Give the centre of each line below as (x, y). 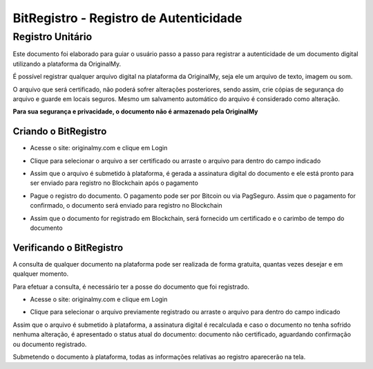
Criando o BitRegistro (60, 132)
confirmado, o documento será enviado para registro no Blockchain (126, 206)
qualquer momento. (41, 274)
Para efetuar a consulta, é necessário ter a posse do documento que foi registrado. (131, 287)
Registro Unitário (52, 37)
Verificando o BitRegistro (68, 247)
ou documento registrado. (50, 344)
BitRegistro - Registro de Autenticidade (127, 18)
